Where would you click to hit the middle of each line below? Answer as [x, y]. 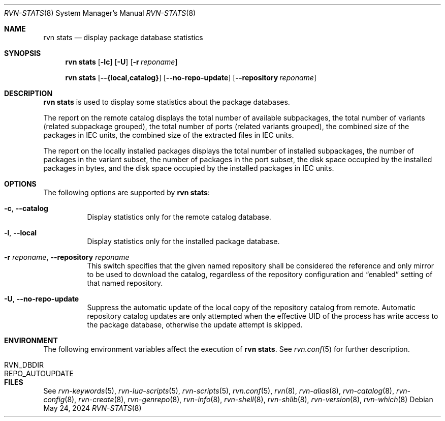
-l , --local [21, 233]
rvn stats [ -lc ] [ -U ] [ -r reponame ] [121, 62]
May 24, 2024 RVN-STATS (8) [92, 408]
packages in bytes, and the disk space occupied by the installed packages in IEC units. [189, 168]
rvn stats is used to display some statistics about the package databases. [167, 102]
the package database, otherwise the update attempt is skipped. [195, 325]
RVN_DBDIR [24, 365]
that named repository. [125, 283]
